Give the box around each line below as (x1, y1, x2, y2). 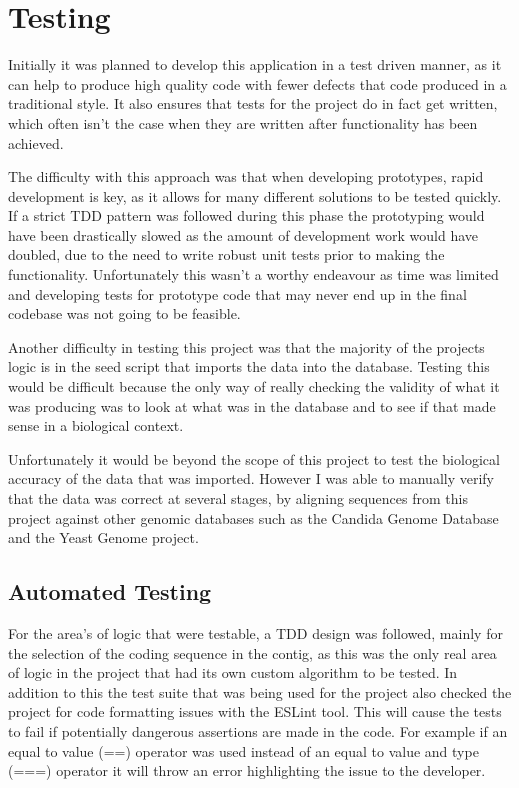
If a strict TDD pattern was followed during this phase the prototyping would (8, 205, 485, 226)
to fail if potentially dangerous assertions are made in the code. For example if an (8, 720, 508, 741)
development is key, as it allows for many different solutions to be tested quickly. (8, 185, 502, 206)
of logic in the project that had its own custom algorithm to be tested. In (8, 662, 458, 683)
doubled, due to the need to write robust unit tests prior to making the (8, 244, 445, 265)
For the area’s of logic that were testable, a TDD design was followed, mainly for (8, 622, 503, 643)
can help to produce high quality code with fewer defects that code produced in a (8, 73, 507, 94)
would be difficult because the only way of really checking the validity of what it (8, 376, 500, 397)
